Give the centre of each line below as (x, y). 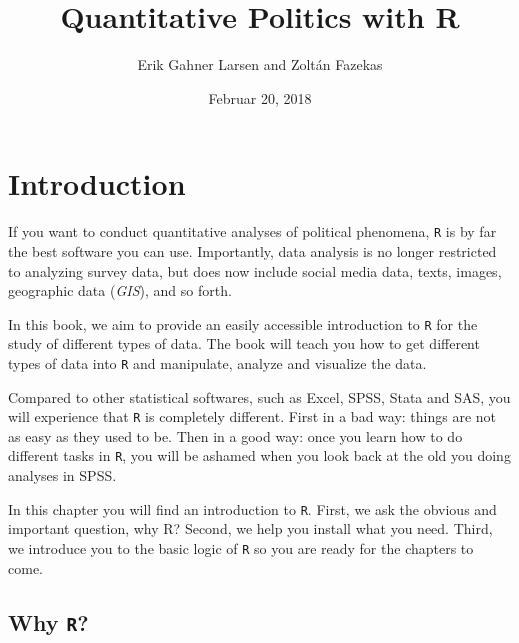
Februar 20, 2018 (260, 97)
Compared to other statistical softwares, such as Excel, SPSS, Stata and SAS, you (259, 396)
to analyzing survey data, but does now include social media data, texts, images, (255, 270)
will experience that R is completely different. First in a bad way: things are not (252, 416)
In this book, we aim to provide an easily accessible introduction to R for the (243, 323)
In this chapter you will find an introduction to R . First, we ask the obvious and (252, 508)
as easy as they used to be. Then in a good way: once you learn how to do (235, 435)
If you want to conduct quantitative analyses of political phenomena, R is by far (252, 231)
